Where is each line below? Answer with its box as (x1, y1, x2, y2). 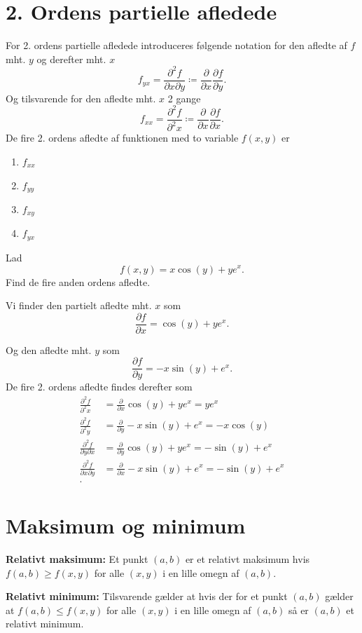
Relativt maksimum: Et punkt (6, 551, 148, 566)
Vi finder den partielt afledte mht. (6, 298, 152, 313)
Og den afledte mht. (6, 342, 92, 357)
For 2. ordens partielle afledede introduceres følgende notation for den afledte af (6, 38, 347, 53)
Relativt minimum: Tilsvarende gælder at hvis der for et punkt (6, 589, 288, 604)
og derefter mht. (36, 51, 106, 66)
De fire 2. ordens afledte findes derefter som (6, 379, 193, 394)
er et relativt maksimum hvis (185, 551, 310, 566)
